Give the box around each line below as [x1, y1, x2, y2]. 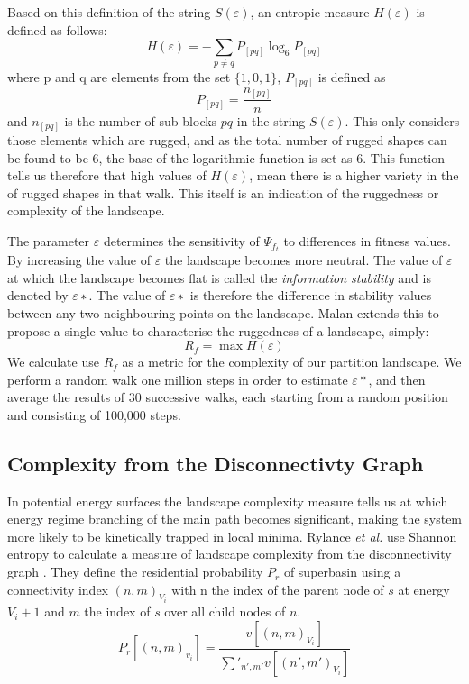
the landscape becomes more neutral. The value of [164, 251, 443, 269]
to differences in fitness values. [283, 232, 451, 251]
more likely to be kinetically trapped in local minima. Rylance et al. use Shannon [7, 526, 457, 545]
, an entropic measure [250, 3, 370, 21]
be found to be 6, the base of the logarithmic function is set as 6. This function [7, 148, 445, 167]
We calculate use [7, 352, 99, 371]
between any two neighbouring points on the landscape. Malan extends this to [7, 303, 439, 322]
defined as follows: [7, 20, 107, 39]
